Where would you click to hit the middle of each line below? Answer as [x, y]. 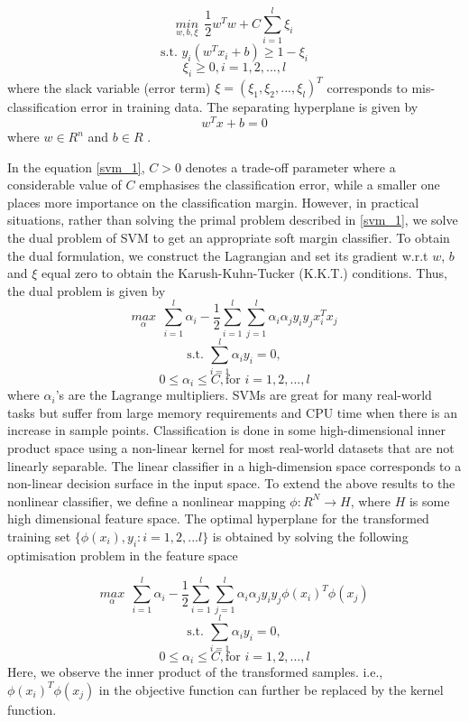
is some [429, 500]
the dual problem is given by [87, 290]
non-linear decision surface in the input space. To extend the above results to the [231, 483]
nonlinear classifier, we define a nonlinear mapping [147, 500]
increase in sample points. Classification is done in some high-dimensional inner [227, 430]
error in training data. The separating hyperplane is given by [249, 107]
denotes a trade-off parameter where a [290, 167]
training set [39, 536]
